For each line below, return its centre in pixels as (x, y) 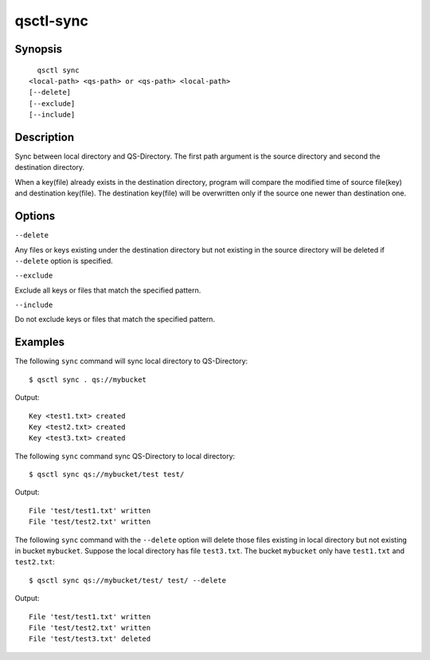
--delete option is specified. (64, 261)
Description (45, 137)
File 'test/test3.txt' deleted (90, 639)
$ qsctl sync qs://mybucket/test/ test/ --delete (128, 580)
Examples (40, 342)
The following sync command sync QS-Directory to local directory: (125, 456)
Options (35, 216)
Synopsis (39, 49)
